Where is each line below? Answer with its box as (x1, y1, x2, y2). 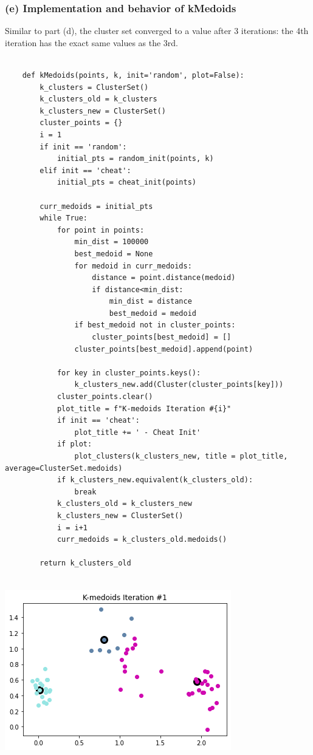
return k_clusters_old (40, 559, 131, 568)
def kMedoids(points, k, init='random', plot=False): (22, 71, 244, 80)
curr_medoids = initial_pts (40, 202, 153, 211)
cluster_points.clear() (57, 392, 153, 401)
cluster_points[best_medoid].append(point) (74, 344, 253, 354)
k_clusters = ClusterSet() (40, 83, 149, 92)
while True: (40, 214, 88, 223)
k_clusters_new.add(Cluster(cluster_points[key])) (74, 380, 284, 389)
